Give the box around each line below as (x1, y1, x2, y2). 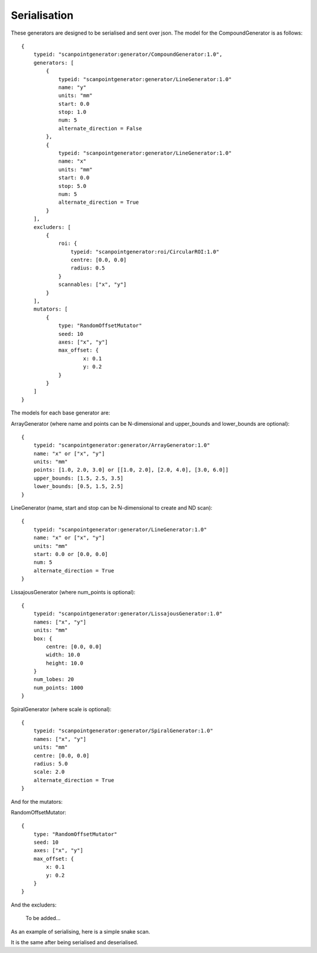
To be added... (25, 915, 61, 922)
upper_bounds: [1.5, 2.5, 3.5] (33, 474, 124, 481)
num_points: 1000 (33, 684, 83, 691)
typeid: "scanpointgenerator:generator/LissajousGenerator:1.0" (33, 611, 222, 617)
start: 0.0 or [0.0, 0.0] (33, 551, 109, 557)
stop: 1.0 (58, 109, 87, 116)
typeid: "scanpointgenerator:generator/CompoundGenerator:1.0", (33, 51, 222, 58)
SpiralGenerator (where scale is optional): (11, 705, 112, 713)
